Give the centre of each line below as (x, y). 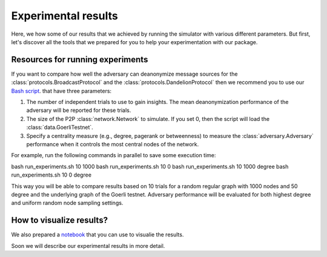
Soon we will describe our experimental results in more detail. (88, 246)
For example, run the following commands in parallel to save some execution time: (114, 155)
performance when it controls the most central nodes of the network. (113, 144)
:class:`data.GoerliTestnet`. (60, 128)
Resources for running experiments (80, 60)
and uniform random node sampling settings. (67, 203)
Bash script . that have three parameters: (61, 91)
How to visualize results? (60, 220)
